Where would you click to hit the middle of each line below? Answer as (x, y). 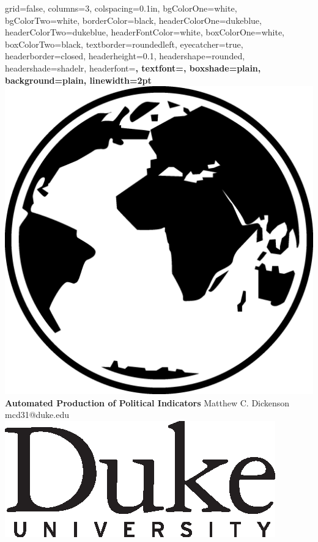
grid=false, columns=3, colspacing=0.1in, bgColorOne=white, (121, 8)
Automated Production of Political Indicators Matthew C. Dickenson (147, 402)
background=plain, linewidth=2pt (78, 80)
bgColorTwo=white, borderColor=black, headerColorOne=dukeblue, (133, 20)
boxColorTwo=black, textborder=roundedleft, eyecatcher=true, (124, 44)
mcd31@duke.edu (37, 415)
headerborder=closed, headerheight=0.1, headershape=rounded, (125, 56)
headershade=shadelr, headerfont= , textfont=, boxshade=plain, (133, 68)
